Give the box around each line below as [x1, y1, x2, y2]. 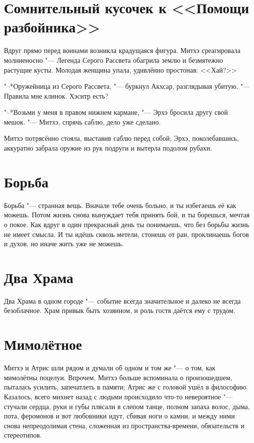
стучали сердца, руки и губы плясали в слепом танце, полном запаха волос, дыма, [4, 401, 250, 411]
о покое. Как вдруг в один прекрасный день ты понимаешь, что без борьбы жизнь [4, 219, 250, 229]
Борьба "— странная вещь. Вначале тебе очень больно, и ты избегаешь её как [4, 200, 236, 210]
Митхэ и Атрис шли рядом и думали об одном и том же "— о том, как [4, 363, 216, 373]
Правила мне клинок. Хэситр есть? [4, 90, 109, 101]
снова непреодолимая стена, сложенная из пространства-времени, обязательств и [4, 420, 245, 430]
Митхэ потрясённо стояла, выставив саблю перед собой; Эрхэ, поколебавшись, [4, 133, 239, 143]
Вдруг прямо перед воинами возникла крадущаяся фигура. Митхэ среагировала [4, 45, 241, 55]
